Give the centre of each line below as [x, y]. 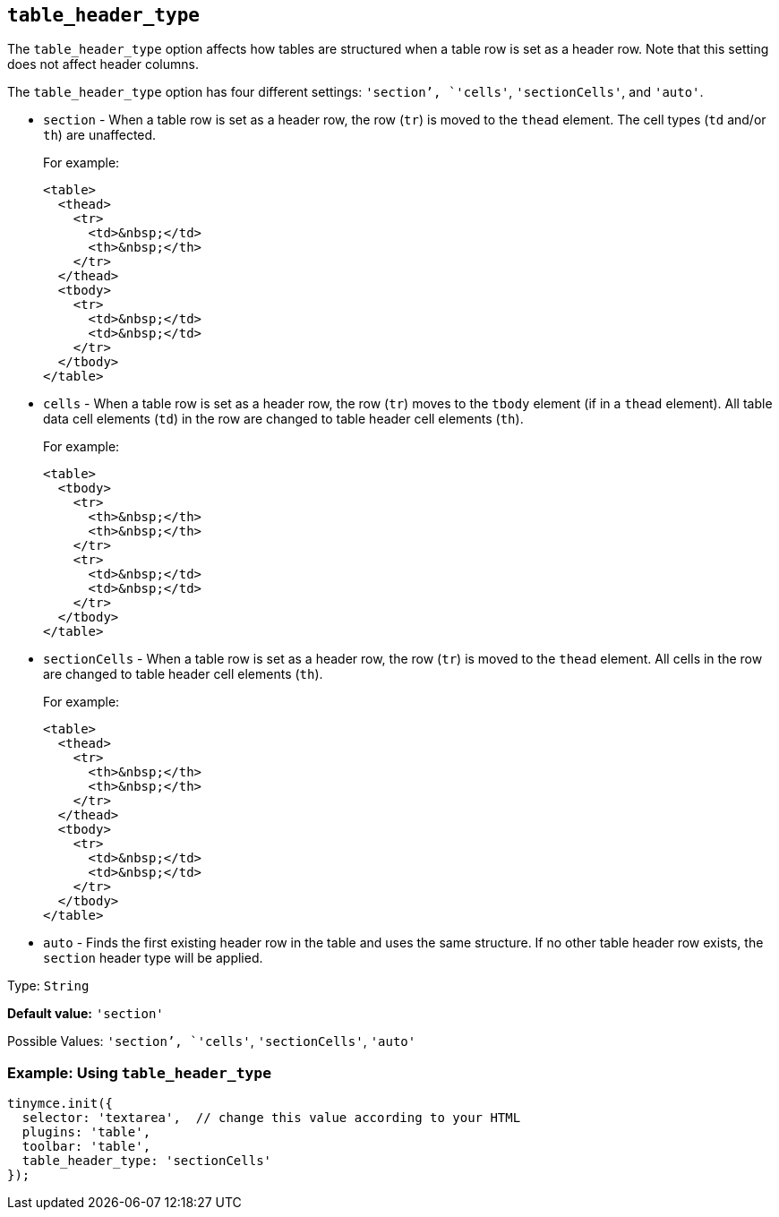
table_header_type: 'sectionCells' [147, 1161]
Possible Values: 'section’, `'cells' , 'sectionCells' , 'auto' [212, 1041]
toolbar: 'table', [86, 1147]
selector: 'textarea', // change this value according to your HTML [271, 1118]
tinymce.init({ [60, 1104]
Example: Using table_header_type [140, 1072]
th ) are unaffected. [100, 135]
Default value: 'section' [86, 1014]
